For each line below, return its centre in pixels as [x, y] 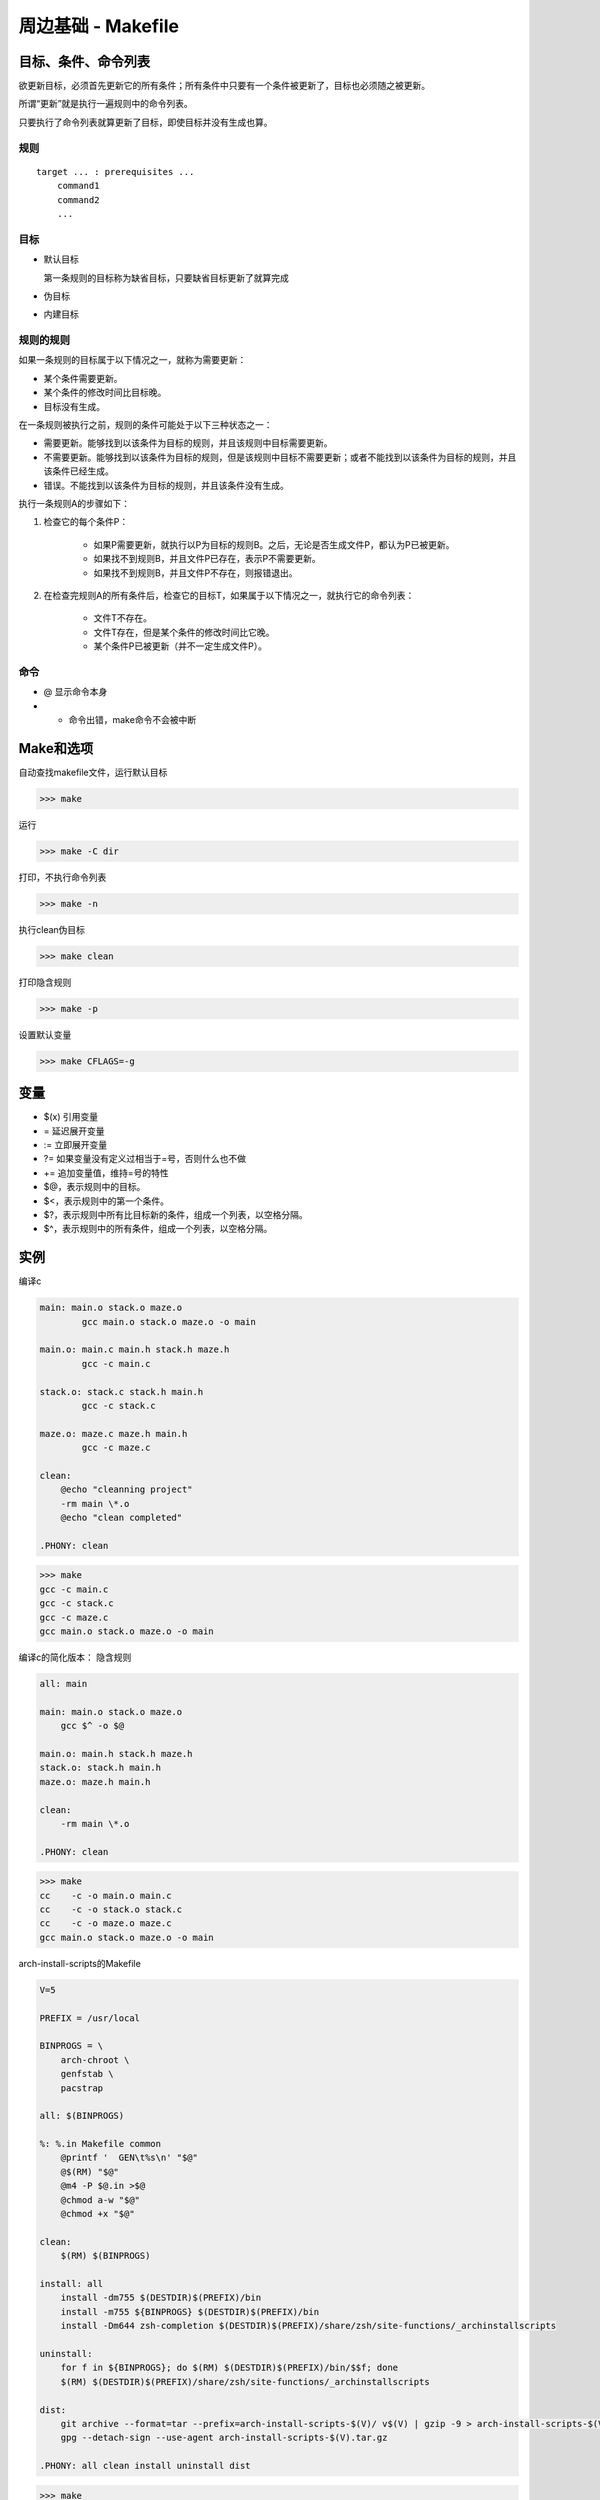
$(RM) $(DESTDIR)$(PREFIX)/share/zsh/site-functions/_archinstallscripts [245, 2381]
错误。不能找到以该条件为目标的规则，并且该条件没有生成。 [166, 485]
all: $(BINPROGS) [82, 2116]
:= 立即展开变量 [75, 1144]
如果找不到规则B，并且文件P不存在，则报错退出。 [196, 572]
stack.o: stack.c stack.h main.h [121, 1391]
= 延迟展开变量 [74, 1131]
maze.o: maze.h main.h [95, 1781]
